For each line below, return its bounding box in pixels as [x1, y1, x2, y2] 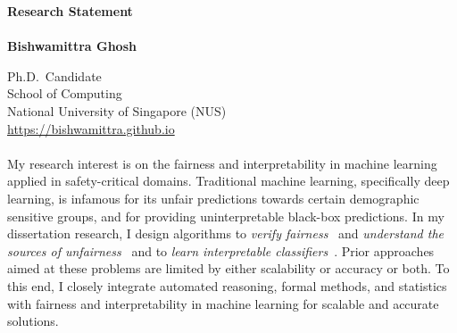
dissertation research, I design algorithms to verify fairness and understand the [7, 224, 444, 243]
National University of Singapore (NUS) [7, 101, 227, 120]
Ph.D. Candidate [7, 66, 102, 85]
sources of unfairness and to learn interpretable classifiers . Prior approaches [7, 241, 435, 260]
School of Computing [7, 84, 122, 103]
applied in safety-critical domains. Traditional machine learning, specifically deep [7, 171, 450, 190]
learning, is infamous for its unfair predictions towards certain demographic [7, 188, 420, 207]
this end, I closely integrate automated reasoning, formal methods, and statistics [7, 276, 447, 295]
